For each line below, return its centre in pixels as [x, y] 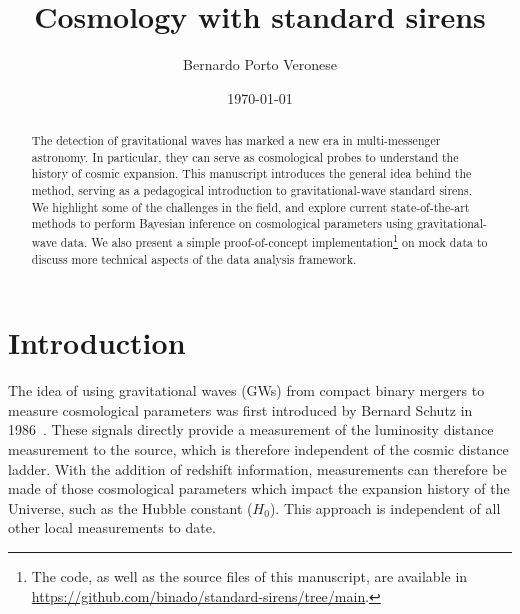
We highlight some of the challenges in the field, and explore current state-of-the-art [250, 206]
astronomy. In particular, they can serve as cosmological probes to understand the [245, 156]
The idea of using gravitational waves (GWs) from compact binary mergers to [246, 390]
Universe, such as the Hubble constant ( [130, 507]
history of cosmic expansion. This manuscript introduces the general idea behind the [251, 173]
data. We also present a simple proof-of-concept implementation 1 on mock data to [274, 241]
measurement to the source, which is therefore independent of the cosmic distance [258, 449]
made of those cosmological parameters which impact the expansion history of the [259, 488]
